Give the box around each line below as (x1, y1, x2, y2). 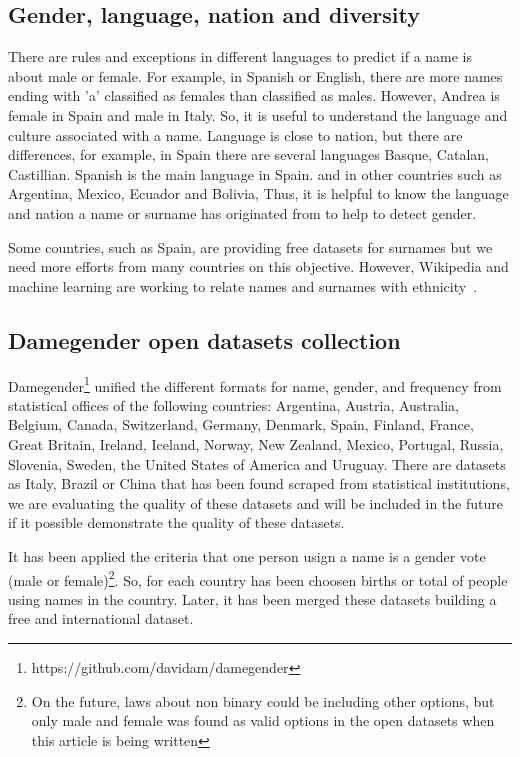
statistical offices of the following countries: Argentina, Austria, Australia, (8, 394, 459, 415)
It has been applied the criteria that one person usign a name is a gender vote (8, 545, 486, 566)
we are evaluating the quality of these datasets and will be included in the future (8, 492, 503, 513)
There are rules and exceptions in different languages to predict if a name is (8, 46, 473, 67)
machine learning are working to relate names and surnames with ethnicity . (8, 275, 478, 296)
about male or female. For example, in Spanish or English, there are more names (8, 65, 503, 86)
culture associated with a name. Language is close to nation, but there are (8, 124, 463, 145)
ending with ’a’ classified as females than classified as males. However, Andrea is (8, 85, 500, 106)
